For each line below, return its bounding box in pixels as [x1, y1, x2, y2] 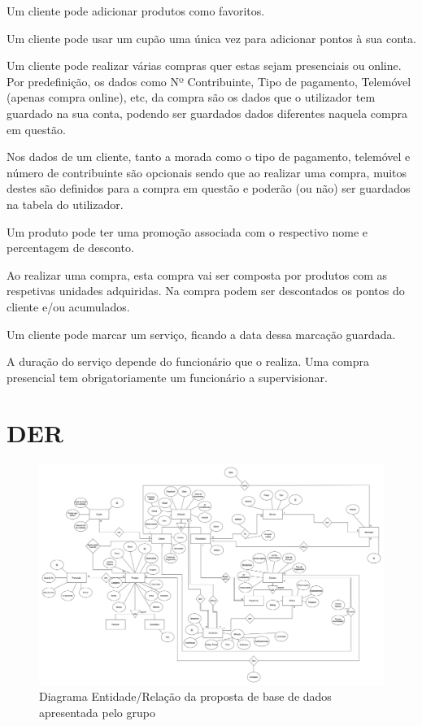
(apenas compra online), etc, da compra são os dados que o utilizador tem [7, 89, 376, 106]
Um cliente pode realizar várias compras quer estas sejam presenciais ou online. [7, 57, 402, 74]
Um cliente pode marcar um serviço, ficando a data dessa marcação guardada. [7, 325, 396, 342]
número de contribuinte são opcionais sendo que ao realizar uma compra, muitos [7, 163, 407, 180]
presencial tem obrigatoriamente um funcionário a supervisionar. [7, 368, 328, 385]
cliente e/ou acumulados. [7, 298, 130, 315]
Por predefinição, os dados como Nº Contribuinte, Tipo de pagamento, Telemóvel [7, 72, 411, 89]
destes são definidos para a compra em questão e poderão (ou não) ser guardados [7, 180, 411, 197]
